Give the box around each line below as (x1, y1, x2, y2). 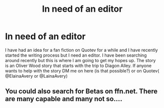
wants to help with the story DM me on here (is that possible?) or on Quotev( (5, 67, 160, 74)
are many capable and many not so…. (5, 95, 122, 103)
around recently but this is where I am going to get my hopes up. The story (5, 57, 156, 63)
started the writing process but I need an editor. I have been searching (5, 52, 147, 58)
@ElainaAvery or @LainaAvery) (5, 73, 68, 79)
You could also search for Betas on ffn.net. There (5, 87, 158, 96)
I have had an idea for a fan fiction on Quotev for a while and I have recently (5, 47, 158, 53)
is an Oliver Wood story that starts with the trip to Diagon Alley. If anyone (5, 63, 152, 68)
